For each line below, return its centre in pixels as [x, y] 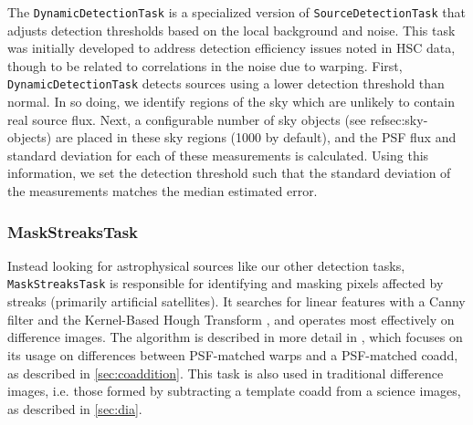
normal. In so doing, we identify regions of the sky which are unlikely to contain [231, 102]
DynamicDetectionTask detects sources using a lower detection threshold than [226, 83]
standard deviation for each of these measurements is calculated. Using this [218, 155]
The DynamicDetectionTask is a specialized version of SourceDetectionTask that [236, 12]
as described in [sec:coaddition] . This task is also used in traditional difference [226, 373]
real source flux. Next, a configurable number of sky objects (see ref [196, 119]
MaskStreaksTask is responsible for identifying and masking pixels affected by [226, 283]
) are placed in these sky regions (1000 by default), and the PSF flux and [251, 137]
